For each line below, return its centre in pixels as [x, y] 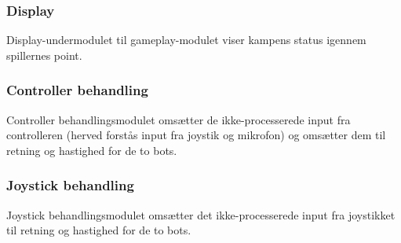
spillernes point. [44, 55]
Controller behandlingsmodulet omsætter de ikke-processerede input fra [179, 119]
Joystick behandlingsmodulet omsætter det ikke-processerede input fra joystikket [201, 214]
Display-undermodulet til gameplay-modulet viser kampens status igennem [186, 40]
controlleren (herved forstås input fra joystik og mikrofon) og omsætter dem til [196, 135]
